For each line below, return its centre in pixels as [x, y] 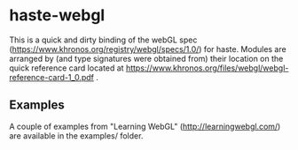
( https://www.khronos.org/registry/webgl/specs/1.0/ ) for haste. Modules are [148, 49]
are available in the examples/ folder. [76, 135]
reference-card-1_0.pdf [52, 77]
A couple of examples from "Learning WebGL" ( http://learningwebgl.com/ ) [145, 126]
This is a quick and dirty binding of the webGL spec [103, 40]
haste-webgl [57, 15]
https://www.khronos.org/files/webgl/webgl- [207, 68]
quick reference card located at [67, 68]
